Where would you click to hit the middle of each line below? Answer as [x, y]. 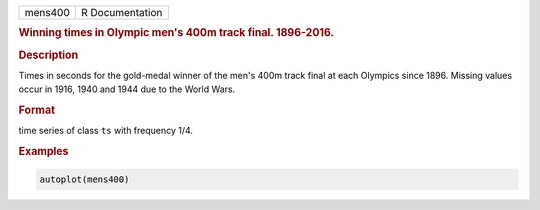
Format [36, 110]
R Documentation [121, 12]
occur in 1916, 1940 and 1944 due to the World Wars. [127, 89]
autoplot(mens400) [84, 179]
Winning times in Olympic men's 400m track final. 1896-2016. [176, 33]
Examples [43, 152]
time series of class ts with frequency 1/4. [106, 131]
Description [48, 55]
